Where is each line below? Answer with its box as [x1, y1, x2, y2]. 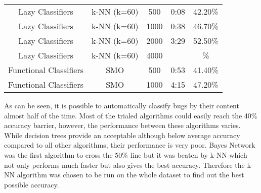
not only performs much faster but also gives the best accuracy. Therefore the [4, 159, 245, 170]
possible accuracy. [4, 179, 59, 189]
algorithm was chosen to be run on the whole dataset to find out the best [17, 169, 244, 180]
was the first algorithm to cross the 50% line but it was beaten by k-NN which [4, 149, 247, 160]
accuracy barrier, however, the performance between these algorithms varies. [4, 120, 241, 131]
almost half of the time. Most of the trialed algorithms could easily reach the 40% [4, 110, 257, 120]
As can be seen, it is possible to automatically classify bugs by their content [4, 100, 239, 110]
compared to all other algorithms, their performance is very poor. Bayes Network [4, 140, 255, 150]
